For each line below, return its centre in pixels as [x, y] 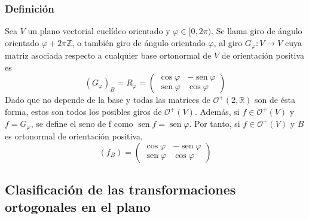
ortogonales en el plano [78, 207]
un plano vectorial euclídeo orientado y [99, 31]
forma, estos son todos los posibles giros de [83, 112]
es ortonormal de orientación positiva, [74, 136]
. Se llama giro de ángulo [257, 31]
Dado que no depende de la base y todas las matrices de [108, 100]
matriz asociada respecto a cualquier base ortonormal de [108, 55]
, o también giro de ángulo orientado [139, 42]
